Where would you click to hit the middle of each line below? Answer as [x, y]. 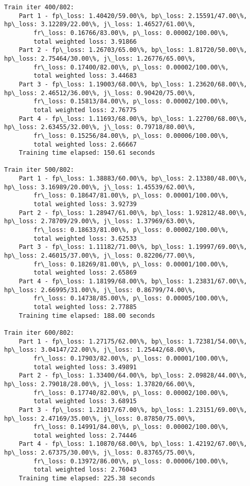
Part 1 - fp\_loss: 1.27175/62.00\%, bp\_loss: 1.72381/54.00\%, [133, 341]
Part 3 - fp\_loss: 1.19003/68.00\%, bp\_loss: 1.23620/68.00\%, [133, 84]
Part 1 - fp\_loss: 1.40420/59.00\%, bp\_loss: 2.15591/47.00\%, [133, 16]
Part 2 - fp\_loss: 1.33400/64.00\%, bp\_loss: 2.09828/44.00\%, [133, 376]
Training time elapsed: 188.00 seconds [87, 316]
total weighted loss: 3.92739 [85, 204]
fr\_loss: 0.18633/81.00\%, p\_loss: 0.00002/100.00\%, [131, 230]
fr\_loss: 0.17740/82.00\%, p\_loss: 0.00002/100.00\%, [131, 393]
